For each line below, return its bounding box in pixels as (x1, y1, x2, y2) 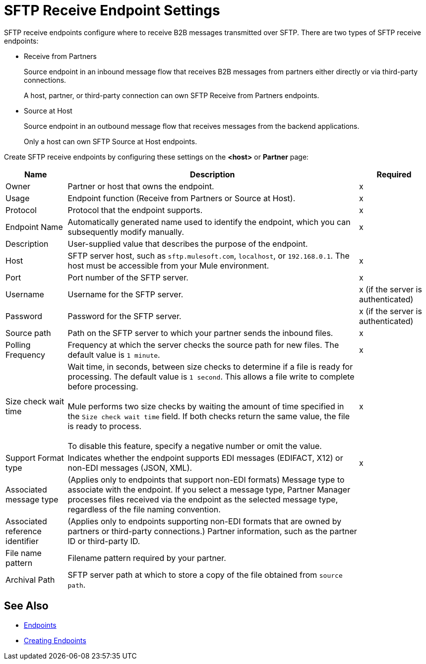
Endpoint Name (5, 221, 63, 232)
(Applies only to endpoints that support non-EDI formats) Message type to (67, 474, 345, 485)
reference (5, 526, 42, 536)
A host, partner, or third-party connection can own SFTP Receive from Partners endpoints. (24, 91, 319, 100)
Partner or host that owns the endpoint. (67, 181, 214, 191)
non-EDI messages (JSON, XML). (67, 462, 192, 473)
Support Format (5, 452, 64, 463)
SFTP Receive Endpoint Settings (4, 2, 220, 19)
